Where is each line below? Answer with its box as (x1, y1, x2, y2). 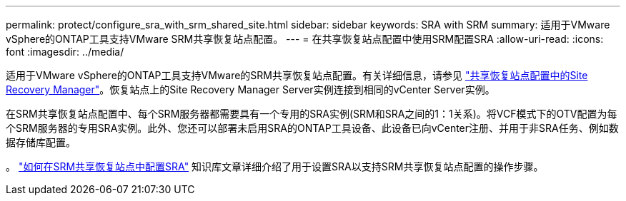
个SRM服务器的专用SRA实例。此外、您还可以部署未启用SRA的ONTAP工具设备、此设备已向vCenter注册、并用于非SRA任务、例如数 (6, 122, 619, 134)
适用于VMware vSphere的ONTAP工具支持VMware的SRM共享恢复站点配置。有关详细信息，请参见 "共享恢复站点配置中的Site (6, 69, 588, 81)
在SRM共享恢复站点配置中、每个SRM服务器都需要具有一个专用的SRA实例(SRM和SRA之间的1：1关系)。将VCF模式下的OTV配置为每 (6, 108, 617, 120)
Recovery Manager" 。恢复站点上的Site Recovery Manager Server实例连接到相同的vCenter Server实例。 (6, 83, 495, 96)
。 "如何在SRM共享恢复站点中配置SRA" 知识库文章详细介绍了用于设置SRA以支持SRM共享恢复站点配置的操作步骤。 (6, 160, 544, 172)
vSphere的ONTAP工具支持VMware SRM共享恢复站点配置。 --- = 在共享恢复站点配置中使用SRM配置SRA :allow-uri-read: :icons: (6, 33, 604, 45)
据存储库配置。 (6, 136, 76, 148)
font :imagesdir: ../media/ (6, 46, 124, 58)
